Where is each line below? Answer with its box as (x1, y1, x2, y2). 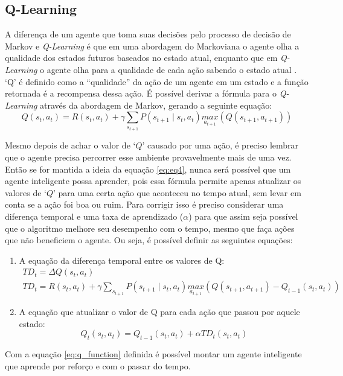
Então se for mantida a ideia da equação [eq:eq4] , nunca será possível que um (5, 162, 291, 175)
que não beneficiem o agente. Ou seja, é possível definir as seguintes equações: (5, 234, 293, 246)
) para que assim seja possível (188, 209, 298, 222)
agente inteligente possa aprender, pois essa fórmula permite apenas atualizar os (5, 174, 301, 187)
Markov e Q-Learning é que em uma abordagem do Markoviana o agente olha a (5, 39, 300, 52)
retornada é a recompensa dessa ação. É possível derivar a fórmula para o (5, 87, 277, 100)
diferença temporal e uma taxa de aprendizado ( (5, 209, 184, 222)
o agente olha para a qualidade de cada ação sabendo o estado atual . (39, 63, 297, 75)
